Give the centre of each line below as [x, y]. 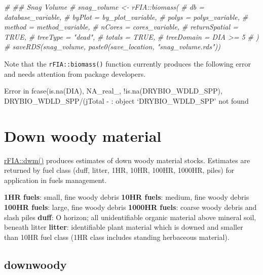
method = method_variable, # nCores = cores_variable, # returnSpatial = [121, 27]
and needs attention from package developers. [75, 73]
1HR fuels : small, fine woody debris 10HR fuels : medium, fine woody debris [127, 197]
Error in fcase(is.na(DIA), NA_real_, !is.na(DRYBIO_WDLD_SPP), [113, 91]
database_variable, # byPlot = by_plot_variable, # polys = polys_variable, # [126, 17]
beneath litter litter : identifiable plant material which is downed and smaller [124, 227]
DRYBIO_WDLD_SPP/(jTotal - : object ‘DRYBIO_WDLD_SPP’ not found [126, 100]
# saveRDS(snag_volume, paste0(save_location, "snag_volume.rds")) [112, 47]
